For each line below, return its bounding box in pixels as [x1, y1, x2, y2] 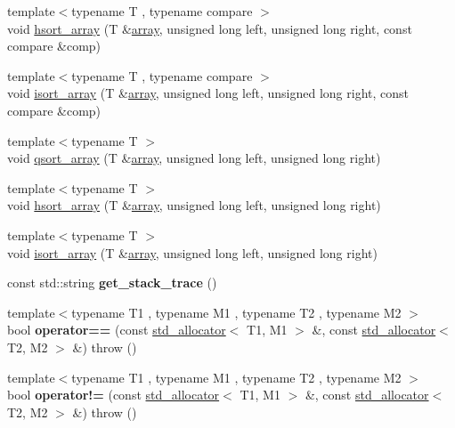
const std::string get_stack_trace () [7, 273, 217, 292]
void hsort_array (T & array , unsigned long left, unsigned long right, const [7, 19, 412, 37]
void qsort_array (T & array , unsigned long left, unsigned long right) [7, 149, 381, 167]
